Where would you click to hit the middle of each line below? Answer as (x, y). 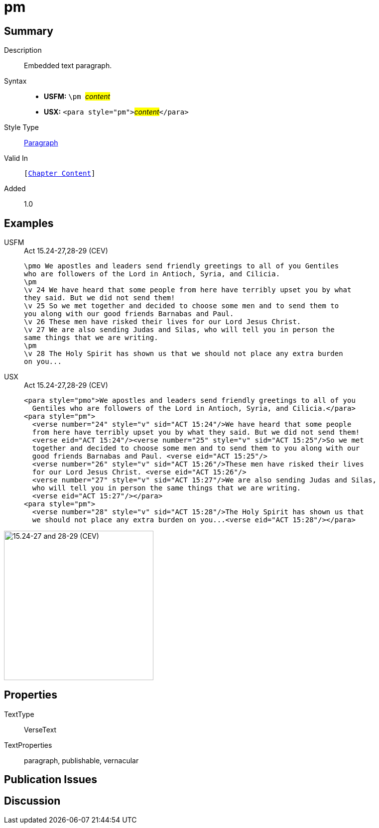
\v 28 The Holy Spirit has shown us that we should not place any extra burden (184, 354)
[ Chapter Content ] (60, 174)
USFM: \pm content (77, 97)
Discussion (32, 801)
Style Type (22, 127)
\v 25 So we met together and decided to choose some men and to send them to (182, 306)
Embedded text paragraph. (68, 66)
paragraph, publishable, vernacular (81, 760)
